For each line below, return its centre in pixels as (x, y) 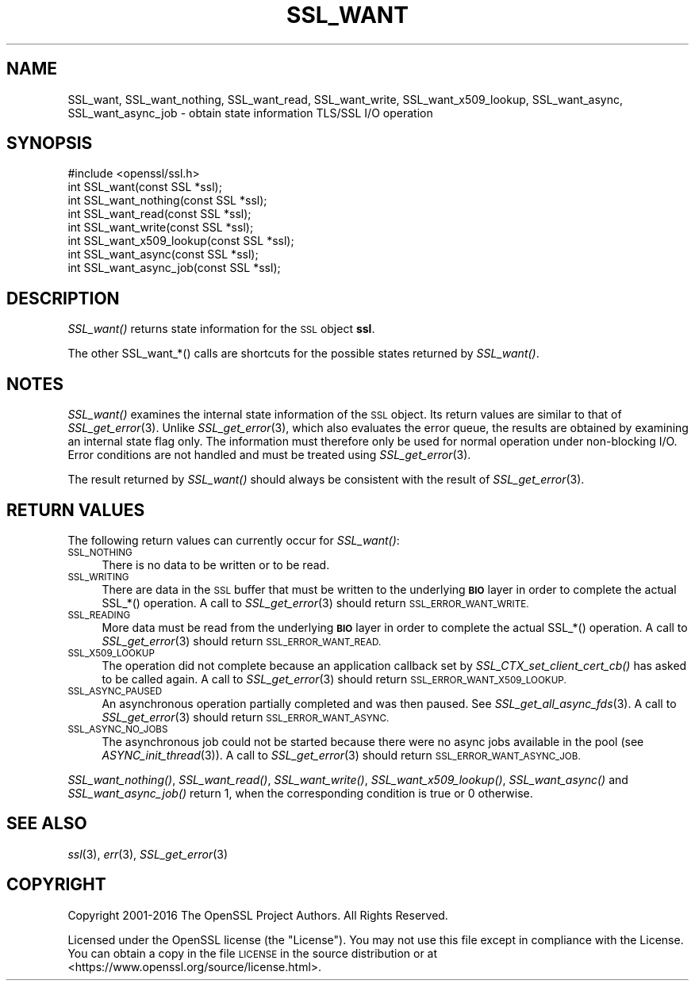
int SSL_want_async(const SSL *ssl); (163, 254)
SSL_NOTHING (100, 552)
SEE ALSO (47, 824)
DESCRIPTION (63, 298)
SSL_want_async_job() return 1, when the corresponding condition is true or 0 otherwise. (300, 793)
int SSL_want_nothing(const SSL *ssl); (167, 201)
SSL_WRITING (98, 577)
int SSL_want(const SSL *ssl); (145, 187)
